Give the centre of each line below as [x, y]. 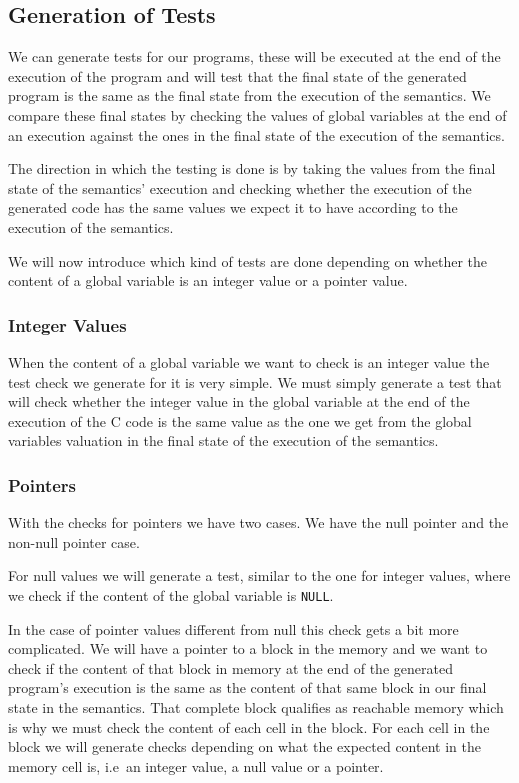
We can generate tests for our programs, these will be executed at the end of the [254, 56]
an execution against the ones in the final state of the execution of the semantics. [256, 134]
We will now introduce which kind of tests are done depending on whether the [248, 260]
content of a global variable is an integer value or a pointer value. [208, 280]
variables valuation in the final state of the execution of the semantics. [223, 440]
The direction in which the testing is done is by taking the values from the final [252, 168]
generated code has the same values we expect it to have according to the [233, 207]
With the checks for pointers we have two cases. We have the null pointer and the [258, 522]
